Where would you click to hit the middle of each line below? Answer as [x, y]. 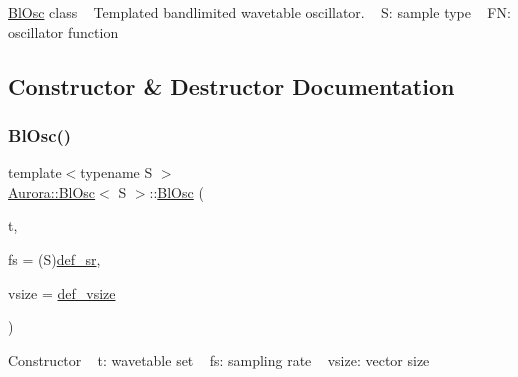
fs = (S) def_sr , [54, 258]
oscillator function [63, 31]
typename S [116, 172]
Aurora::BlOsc [52, 191]
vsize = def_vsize [62, 292]
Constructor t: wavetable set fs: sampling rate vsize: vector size [219, 359]
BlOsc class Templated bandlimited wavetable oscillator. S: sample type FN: [259, 12]
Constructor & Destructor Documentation [231, 85]
